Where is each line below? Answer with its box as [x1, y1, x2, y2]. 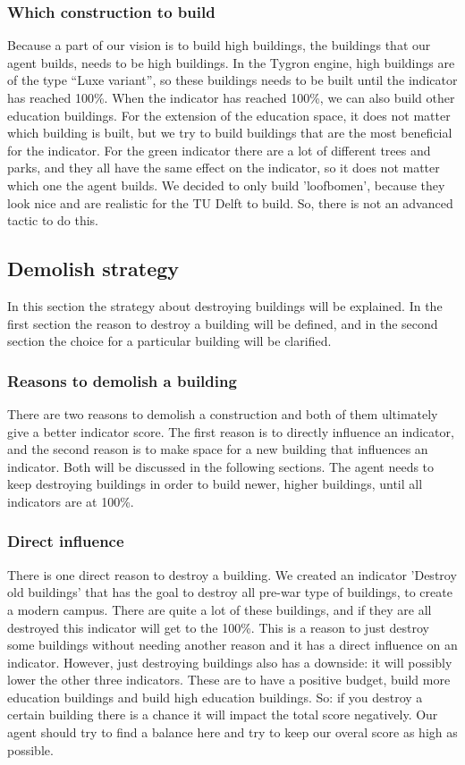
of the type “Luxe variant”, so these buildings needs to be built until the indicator [7, 71, 458, 89]
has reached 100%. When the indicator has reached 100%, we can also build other [7, 88, 455, 106]
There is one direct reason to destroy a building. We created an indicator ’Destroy [7, 565, 457, 584]
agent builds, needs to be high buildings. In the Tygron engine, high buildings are [7, 53, 455, 71]
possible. [7, 740, 54, 759]
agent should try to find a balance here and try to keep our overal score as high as [7, 723, 458, 742]
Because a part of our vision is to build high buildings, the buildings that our [7, 36, 431, 55]
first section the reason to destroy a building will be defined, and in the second [7, 314, 438, 332]
